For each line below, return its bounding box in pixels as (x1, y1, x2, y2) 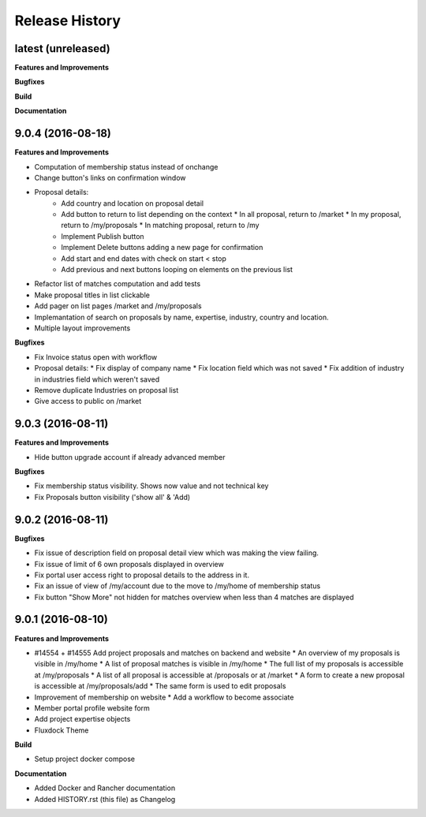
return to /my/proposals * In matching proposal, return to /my (61, 221, 260, 230)
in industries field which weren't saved (34, 375, 160, 384)
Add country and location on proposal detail (61, 198, 204, 208)
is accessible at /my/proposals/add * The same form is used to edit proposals (34, 681, 286, 691)
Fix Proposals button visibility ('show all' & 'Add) (34, 492, 191, 502)
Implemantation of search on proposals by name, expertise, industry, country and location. (34, 312, 329, 322)
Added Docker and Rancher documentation (34, 783, 176, 793)
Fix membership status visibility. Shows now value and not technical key (34, 481, 269, 491)
